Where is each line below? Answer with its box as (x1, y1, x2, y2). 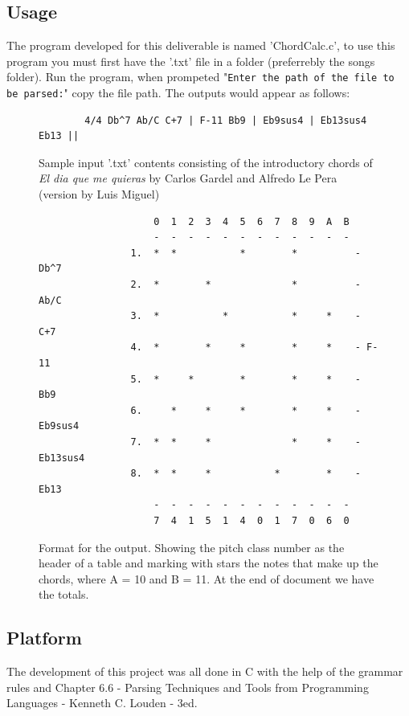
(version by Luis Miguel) (39, 186, 160, 203)
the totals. (39, 586, 89, 603)
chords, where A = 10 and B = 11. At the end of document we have (39, 570, 374, 587)
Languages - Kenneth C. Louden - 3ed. (6, 694, 198, 711)
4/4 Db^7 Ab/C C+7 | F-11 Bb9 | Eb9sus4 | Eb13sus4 (84, 114, 367, 126)
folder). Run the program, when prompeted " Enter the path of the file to (6, 68, 395, 85)
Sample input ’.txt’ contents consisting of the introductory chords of (39, 153, 373, 170)
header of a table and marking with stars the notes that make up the (39, 554, 378, 571)
